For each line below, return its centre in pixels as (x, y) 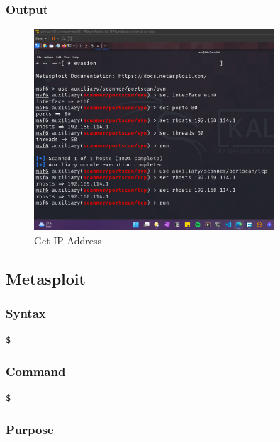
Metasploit (46, 278)
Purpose (30, 429)
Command (36, 371)
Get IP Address (68, 240)
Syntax (26, 313)
